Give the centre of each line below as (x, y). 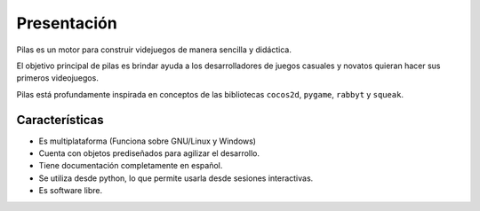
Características (60, 120)
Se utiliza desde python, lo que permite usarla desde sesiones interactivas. (176, 178)
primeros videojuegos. (58, 78)
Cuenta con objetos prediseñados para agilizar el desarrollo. (149, 153)
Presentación (67, 23)
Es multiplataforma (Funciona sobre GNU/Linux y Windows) (148, 141)
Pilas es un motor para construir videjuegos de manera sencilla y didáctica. (154, 50)
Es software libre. (71, 191)
